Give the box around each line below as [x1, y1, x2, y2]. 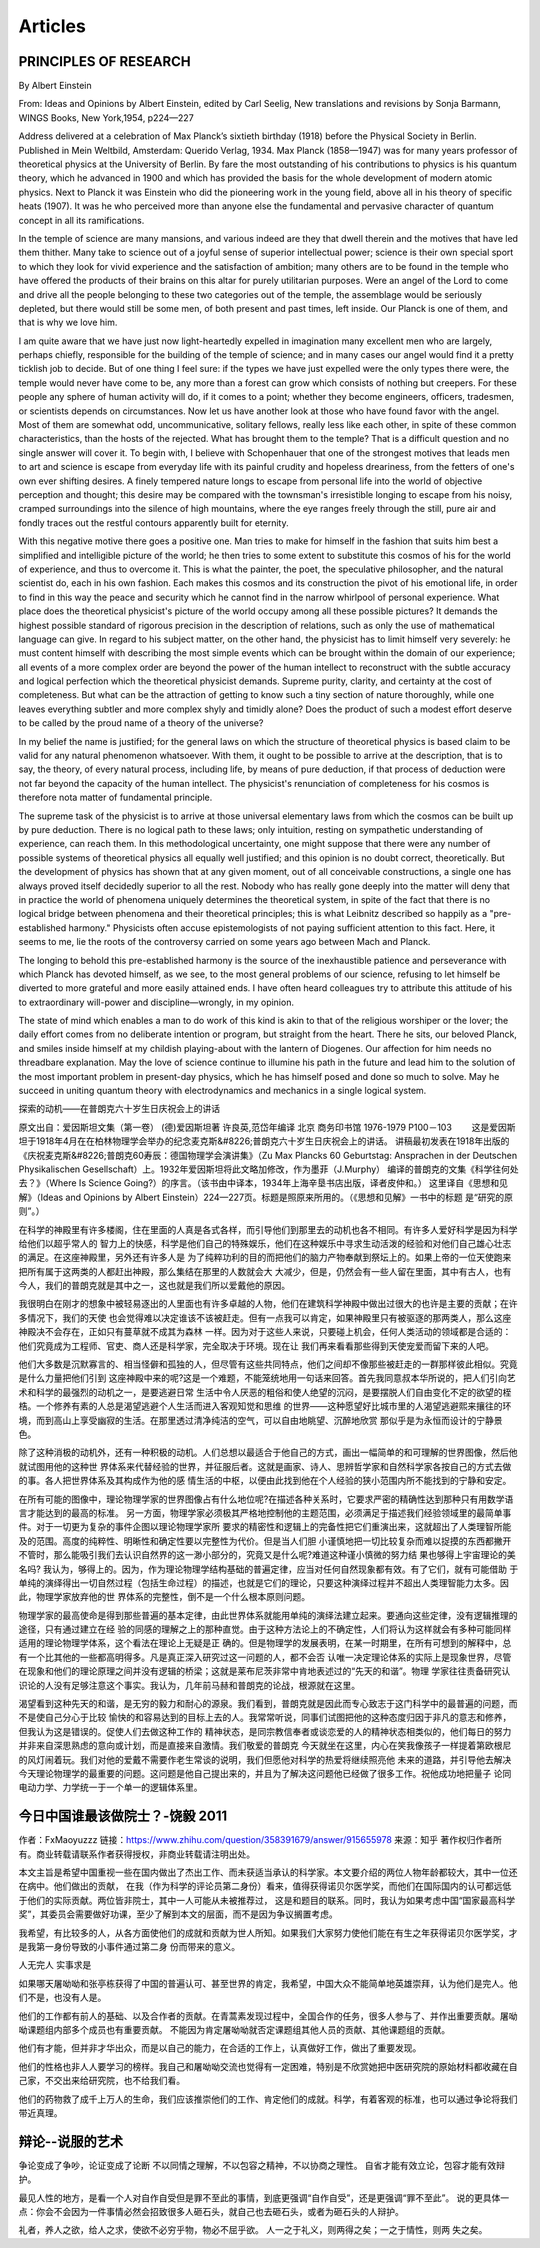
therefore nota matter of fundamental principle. [18, 791, 213, 804]
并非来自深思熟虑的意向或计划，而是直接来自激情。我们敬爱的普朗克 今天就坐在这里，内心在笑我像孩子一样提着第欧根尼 [18, 1740, 512, 1752]
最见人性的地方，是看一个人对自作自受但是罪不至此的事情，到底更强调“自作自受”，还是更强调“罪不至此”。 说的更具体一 [18, 2191, 510, 2204]
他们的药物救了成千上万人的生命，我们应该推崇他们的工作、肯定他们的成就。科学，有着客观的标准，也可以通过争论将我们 [18, 2093, 518, 2105]
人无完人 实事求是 [18, 1959, 92, 1971]
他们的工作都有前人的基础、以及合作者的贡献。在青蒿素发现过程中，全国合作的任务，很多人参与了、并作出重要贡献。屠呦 [18, 2010, 518, 2022]
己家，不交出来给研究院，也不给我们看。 [18, 2075, 185, 2087]
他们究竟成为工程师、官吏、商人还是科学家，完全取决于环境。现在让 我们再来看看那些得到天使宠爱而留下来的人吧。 [18, 1340, 494, 1352]
